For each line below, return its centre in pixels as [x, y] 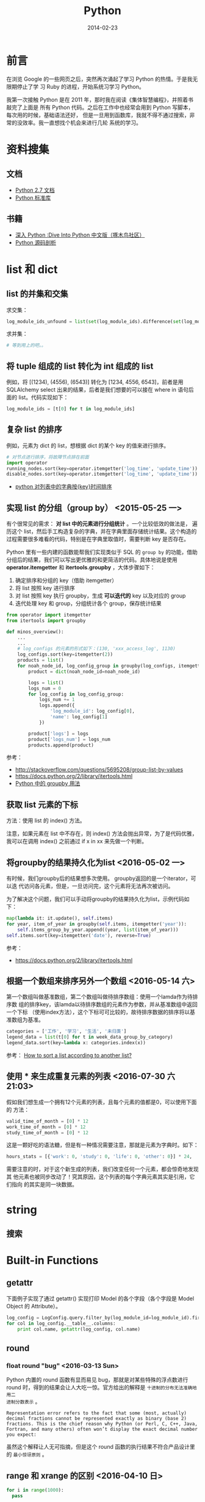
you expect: [21, 1435]
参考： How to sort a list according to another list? [69, 1055]
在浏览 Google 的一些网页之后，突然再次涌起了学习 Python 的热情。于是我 [99, 79]
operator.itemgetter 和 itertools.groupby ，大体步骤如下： [81, 567]
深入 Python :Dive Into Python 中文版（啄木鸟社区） [80, 235]
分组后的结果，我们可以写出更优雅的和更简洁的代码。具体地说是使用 [92, 560]
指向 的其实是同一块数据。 [44, 1185]
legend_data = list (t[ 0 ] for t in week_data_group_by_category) [90, 1037]
